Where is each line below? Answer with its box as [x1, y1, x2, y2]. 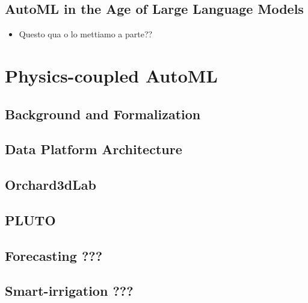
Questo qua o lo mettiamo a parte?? [19, 28, 153, 40]
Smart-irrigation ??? [5, 281, 134, 300]
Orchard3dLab [5, 175, 96, 194]
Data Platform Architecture [5, 140, 182, 158]
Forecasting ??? [5, 246, 103, 264]
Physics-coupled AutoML [5, 63, 218, 87]
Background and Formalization [5, 104, 201, 123]
